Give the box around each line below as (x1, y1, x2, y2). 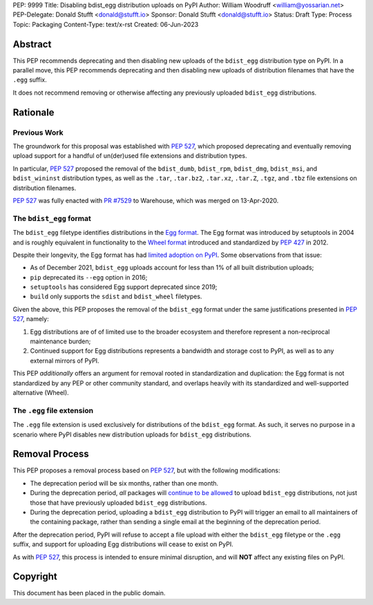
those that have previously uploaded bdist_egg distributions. (30, 498, 207, 507)
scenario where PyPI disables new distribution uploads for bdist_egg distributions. (12, 430, 252, 439)
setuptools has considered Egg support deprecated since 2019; (30, 283, 218, 291)
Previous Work (12, 128, 64, 137)
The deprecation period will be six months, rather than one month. (30, 479, 219, 487)
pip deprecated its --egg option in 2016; (30, 273, 148, 281)
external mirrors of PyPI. (30, 356, 99, 365)
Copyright (12, 570, 58, 583)
